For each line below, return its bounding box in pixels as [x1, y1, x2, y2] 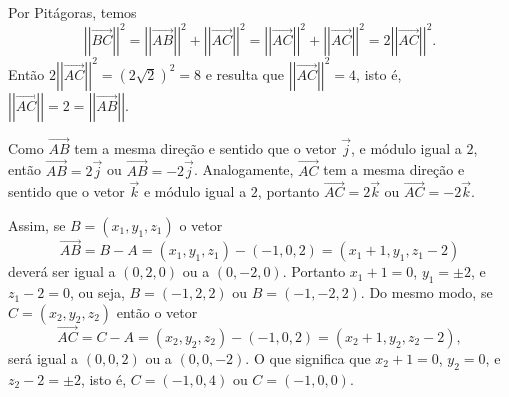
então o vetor [116, 301, 198, 322]
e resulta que [205, 63, 284, 84]
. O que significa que [245, 347, 371, 368]
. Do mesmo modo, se [360, 282, 493, 303]
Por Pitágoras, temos [8, 2, 137, 22]
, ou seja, [69, 282, 125, 303]
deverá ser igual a [8, 261, 116, 282]
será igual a [8, 347, 79, 368]
